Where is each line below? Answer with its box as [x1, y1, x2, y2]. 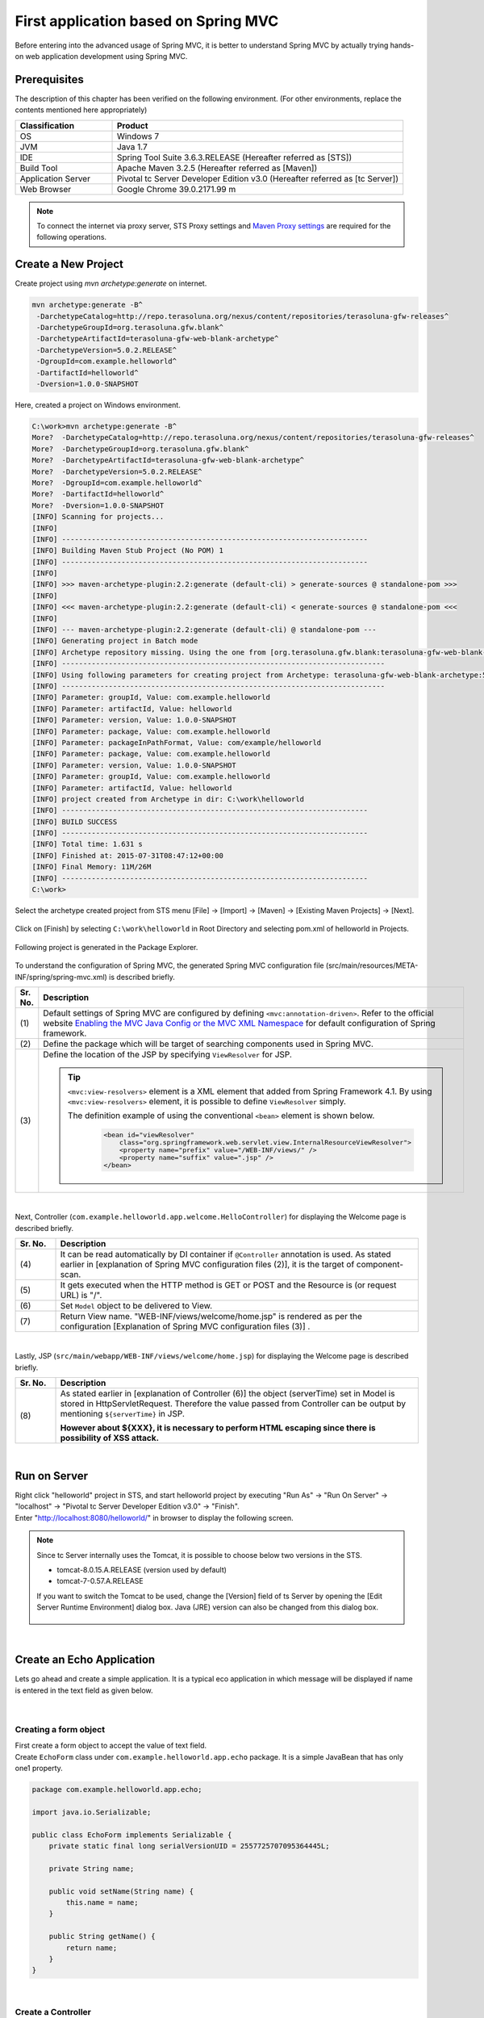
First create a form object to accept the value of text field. [15, 1740, 207, 1751]
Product [116, 119, 148, 131]
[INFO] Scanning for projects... [31, 513, 165, 521]
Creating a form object [15, 1723, 105, 1735]
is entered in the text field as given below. [15, 1685, 153, 1695]
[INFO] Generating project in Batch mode [31, 636, 198, 646]
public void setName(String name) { [48, 1886, 194, 1896]
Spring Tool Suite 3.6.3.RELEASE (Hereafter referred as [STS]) [116, 152, 353, 163]
